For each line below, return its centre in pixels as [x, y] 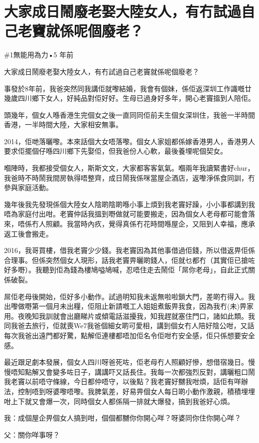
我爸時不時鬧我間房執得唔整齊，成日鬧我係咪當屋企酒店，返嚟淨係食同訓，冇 [129, 177]
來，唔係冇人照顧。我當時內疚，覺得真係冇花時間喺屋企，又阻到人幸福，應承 [129, 224]
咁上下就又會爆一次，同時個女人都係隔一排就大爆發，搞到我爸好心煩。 [119, 401]
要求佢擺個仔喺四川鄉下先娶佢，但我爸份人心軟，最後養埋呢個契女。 [116, 151]
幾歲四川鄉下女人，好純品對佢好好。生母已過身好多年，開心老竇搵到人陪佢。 [129, 98]
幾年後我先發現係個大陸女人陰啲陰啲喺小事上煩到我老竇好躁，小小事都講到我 [129, 204]
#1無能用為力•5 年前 [39, 55]
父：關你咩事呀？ [32, 434]
